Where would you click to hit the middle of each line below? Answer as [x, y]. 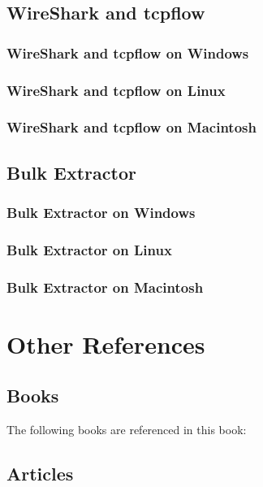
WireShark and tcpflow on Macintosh [131, 127]
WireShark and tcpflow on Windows [128, 52]
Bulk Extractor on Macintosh [105, 287]
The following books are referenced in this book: [127, 430]
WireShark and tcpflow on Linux [116, 90]
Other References [106, 344]
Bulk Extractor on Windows [101, 213]
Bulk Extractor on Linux [89, 249]
